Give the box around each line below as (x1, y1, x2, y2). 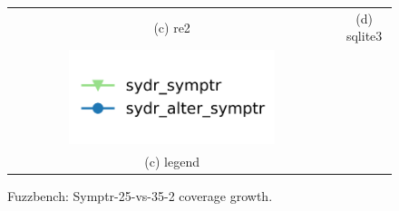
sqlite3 (345, 26, 383, 45)
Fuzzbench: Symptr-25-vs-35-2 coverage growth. (7, 187, 273, 206)
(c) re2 (153, 17, 190, 36)
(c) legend (144, 152, 199, 171)
